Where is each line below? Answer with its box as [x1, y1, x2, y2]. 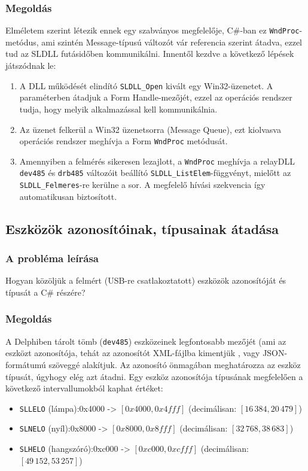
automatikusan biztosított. [19, 190, 117, 202]
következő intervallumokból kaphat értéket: [5, 382, 163, 394]
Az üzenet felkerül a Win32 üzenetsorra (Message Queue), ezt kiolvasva [19, 123, 281, 135]
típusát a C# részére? [5, 285, 86, 298]
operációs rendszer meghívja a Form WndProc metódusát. [19, 135, 228, 147]
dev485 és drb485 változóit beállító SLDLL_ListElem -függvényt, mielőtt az [19, 166, 291, 179]
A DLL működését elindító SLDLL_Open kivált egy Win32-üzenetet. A [19, 79, 273, 92]
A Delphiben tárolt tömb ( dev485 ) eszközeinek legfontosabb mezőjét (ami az [5, 335, 286, 347]
